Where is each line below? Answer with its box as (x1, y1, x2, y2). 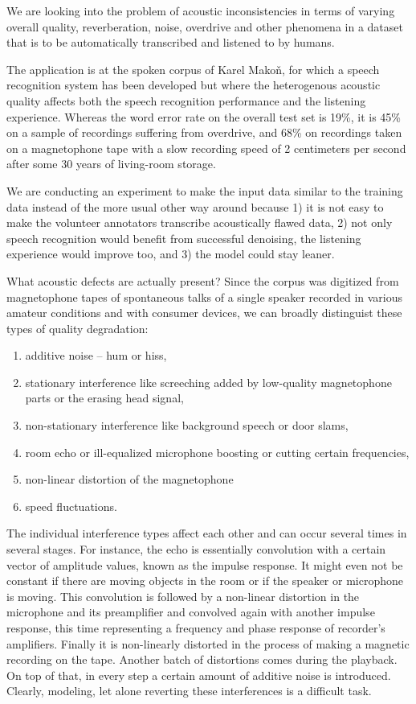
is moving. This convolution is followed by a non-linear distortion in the (6, 587, 360, 604)
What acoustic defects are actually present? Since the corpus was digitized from (6, 272, 399, 289)
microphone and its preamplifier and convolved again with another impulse (6, 603, 375, 620)
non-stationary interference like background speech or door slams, (25, 417, 349, 434)
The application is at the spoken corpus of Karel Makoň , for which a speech (6, 60, 380, 77)
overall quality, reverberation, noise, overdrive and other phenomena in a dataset (6, 18, 403, 35)
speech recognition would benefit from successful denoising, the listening (6, 229, 361, 246)
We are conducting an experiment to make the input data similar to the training (6, 182, 403, 199)
